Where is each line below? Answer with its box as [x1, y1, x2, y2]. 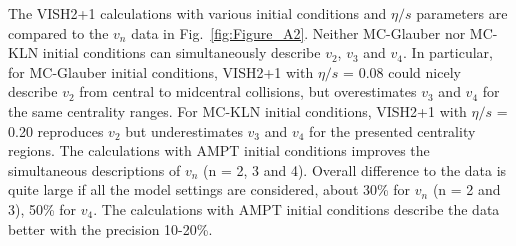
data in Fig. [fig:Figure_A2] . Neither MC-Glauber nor [131, 22, 466, 43]
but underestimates [125, 120, 243, 141]
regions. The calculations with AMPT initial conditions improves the [8, 140, 430, 161]
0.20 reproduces [8, 120, 104, 141]
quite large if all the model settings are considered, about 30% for [8, 179, 411, 200]
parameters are [416, 3, 508, 23]
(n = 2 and [432, 179, 501, 200]
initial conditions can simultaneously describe [42, 42, 321, 63]
